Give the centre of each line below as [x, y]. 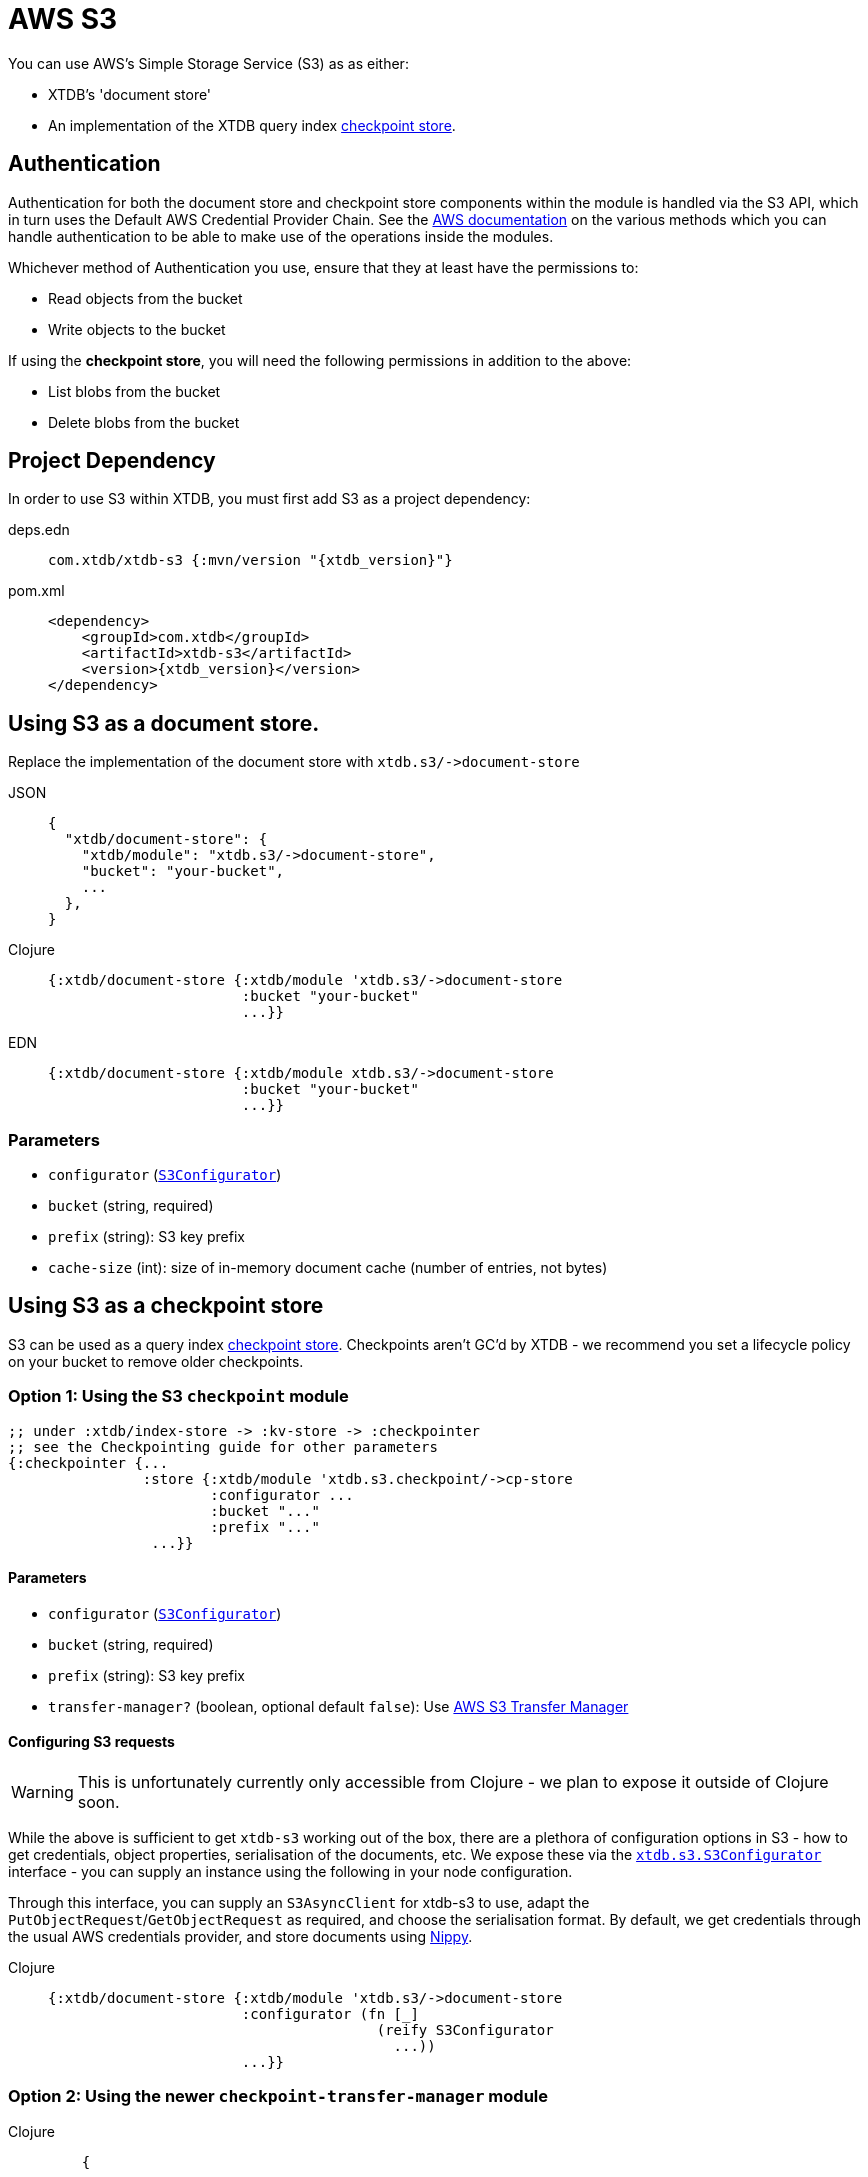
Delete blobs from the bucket [144, 422]
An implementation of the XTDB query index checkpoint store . [252, 125]
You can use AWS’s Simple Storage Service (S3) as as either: [208, 63]
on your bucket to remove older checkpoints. [156, 1361]
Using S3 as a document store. [164, 723]
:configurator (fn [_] [330, 2014]
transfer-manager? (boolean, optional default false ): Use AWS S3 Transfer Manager [338, 1706]
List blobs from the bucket [134, 391]
